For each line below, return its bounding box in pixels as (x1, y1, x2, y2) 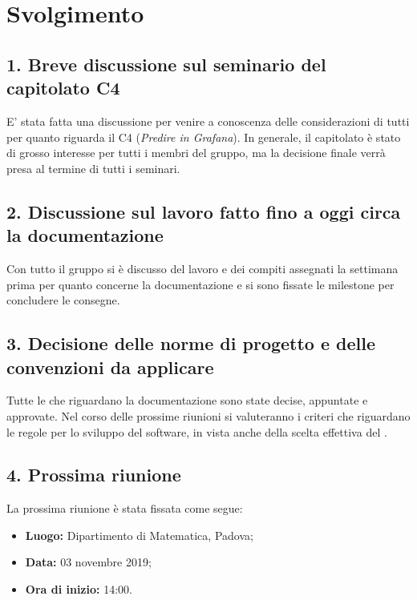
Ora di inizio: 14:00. (25, 581, 132, 598)
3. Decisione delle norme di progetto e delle (6, 331, 376, 356)
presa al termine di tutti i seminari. (6, 159, 180, 176)
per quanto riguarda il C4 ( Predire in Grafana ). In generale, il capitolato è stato (6, 128, 401, 145)
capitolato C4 (6, 75, 120, 100)
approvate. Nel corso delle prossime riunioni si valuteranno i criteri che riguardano (6, 407, 411, 424)
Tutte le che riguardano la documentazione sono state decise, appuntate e (6, 392, 368, 409)
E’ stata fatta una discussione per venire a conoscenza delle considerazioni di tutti (6, 112, 410, 129)
